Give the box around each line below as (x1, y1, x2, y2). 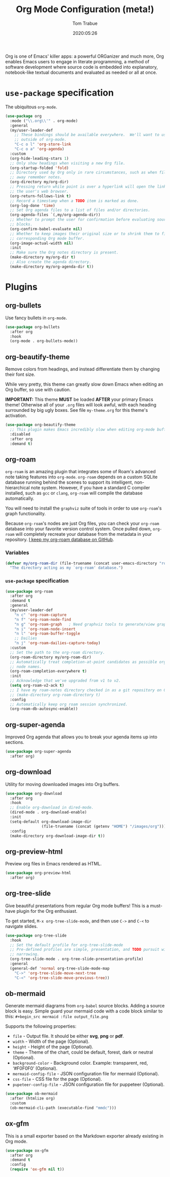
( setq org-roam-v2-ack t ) (10, 683, 65, 688)
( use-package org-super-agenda (5, 749, 71, 754)
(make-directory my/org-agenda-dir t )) (10, 264, 94, 269)
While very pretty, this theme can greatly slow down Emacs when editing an (5, 381, 163, 388)
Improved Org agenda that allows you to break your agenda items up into (5, 734, 158, 740)
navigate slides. (5, 923, 38, 929)
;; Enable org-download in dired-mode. (10, 805, 94, 810)
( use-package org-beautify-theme (5, 423, 76, 428)
